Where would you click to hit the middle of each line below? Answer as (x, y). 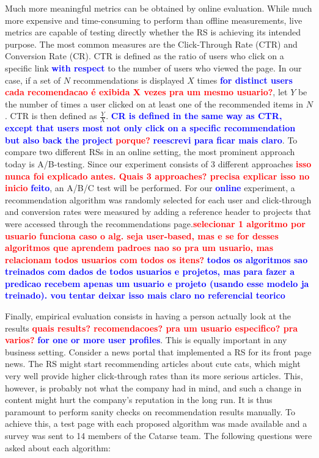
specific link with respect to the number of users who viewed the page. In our (153, 67)
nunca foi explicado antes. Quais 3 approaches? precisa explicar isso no (157, 176)
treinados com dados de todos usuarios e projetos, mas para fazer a (150, 271)
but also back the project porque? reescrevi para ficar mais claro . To (151, 140)
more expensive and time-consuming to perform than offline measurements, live (154, 20)
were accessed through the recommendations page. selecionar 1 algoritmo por (156, 223)
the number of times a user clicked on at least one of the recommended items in (154, 104)
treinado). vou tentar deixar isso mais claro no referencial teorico (145, 295)
